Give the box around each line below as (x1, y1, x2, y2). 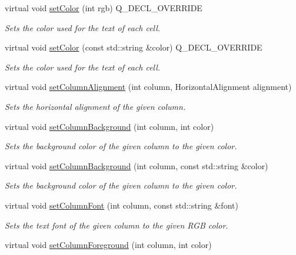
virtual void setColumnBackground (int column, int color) (5, 120, 214, 132)
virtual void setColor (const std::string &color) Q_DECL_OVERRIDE (5, 41, 262, 53)
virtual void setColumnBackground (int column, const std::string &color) (5, 159, 268, 172)
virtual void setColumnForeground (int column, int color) (5, 239, 212, 251)
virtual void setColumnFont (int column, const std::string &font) (5, 199, 238, 211)
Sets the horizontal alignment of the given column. (5, 100, 186, 112)
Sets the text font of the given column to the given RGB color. (5, 219, 228, 231)
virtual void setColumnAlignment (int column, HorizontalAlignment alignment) (5, 80, 292, 93)
